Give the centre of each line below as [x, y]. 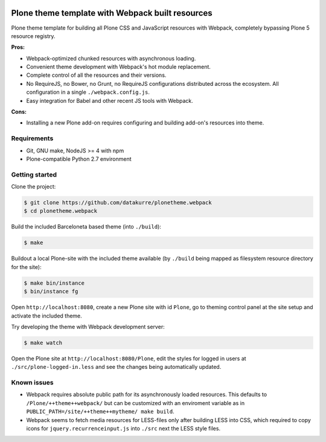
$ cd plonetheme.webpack [61, 211]
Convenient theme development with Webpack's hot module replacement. [119, 67]
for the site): [26, 267]
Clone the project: [34, 187]
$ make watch [43, 343]
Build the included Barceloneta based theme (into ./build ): [86, 227]
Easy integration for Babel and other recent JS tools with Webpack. [110, 100]
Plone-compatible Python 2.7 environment [79, 159]
